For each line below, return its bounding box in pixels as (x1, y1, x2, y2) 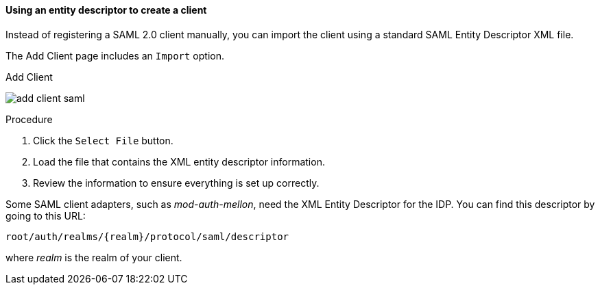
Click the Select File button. (33, 134, 173, 146)
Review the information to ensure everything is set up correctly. (33, 176, 320, 189)
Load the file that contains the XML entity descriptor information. (33, 155, 325, 168)
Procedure (5, 113, 53, 125)
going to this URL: (5, 209, 86, 222)
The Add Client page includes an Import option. (5, 49, 224, 62)
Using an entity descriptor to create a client (5, 4, 207, 16)
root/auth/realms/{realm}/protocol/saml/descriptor (5, 230, 289, 242)
